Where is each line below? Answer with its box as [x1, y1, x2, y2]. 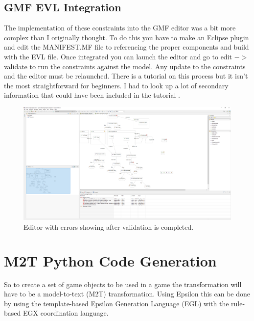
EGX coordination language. [23, 308, 109, 318]
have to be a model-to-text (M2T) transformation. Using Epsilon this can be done [4, 289, 251, 299]
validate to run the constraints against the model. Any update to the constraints [4, 61, 246, 71]
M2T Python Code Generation [4, 250, 217, 270]
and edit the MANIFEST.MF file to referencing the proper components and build [4, 42, 249, 52]
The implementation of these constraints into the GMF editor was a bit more [4, 23, 236, 33]
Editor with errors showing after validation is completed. [23, 221, 194, 232]
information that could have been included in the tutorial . [4, 90, 180, 100]
